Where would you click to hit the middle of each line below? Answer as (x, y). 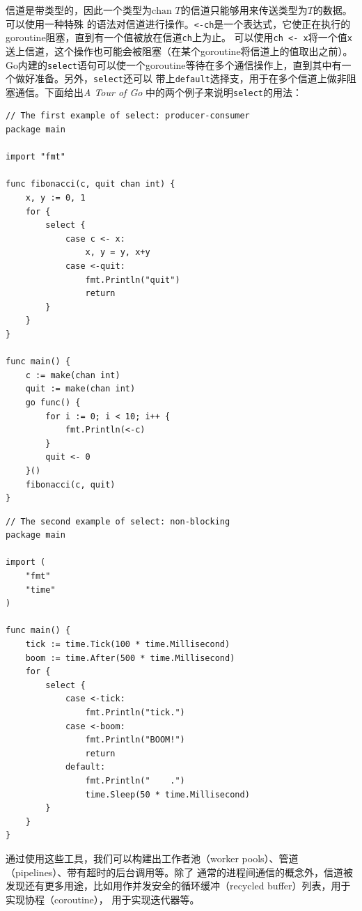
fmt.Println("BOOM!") (135, 740)
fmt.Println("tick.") (135, 713)
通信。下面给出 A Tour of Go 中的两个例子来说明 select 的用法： (159, 92)
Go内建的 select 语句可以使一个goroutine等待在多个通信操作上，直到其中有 (174, 64)
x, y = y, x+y (118, 252)
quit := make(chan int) (80, 389)
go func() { (53, 402)
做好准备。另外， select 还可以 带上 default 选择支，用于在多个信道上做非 (181, 78)
